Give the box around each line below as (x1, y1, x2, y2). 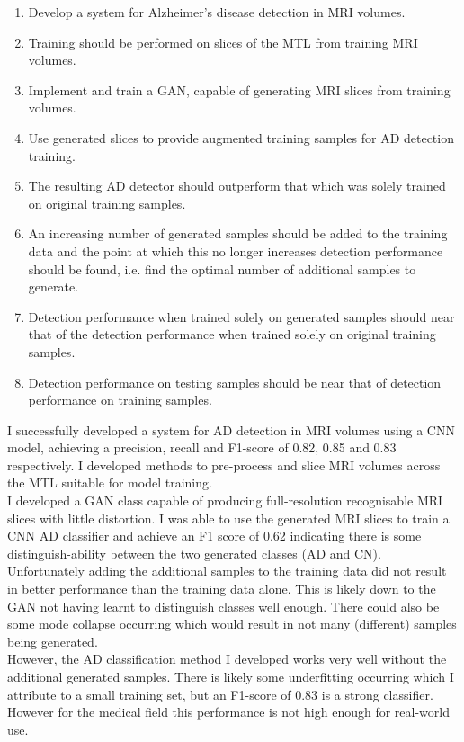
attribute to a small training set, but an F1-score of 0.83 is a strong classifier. (7, 684, 433, 703)
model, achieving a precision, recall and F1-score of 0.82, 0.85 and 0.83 (7, 438, 397, 457)
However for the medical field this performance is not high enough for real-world (7, 702, 450, 721)
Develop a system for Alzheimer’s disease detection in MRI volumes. (28, 3, 406, 21)
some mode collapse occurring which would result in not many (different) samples (7, 614, 457, 633)
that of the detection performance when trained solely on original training (28, 325, 436, 344)
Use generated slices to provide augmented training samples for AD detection (28, 128, 454, 147)
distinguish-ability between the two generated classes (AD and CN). (7, 543, 381, 562)
